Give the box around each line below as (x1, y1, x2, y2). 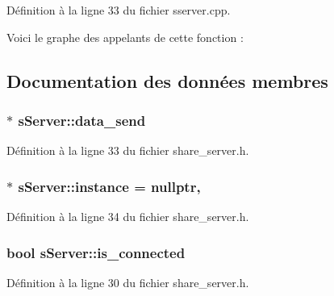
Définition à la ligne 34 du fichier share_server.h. (6, 208, 249, 224)
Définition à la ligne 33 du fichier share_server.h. (6, 142, 249, 159)
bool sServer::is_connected (6, 242, 186, 262)
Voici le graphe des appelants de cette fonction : (6, 28, 244, 45)
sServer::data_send (18, 110, 146, 130)
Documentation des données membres (6, 68, 328, 93)
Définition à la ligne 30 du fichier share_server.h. (6, 273, 249, 290)
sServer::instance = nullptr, (18, 176, 201, 196)
